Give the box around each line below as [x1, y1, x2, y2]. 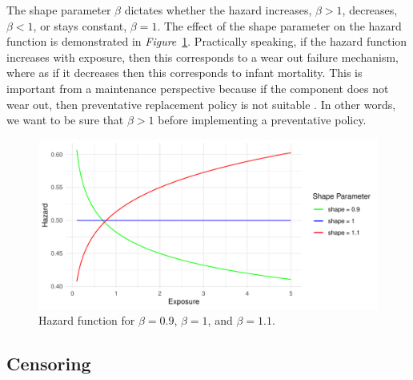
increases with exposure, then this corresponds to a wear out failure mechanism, [6, 48, 399, 65]
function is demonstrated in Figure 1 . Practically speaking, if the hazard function [6, 33, 407, 50]
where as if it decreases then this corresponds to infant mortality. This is [6, 64, 363, 81]
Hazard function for [38, 312, 135, 329]
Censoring [6, 351, 91, 376]
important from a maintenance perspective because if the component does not [6, 79, 389, 96]
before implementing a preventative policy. [158, 111, 367, 128]
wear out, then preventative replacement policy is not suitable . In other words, [6, 95, 396, 112]
